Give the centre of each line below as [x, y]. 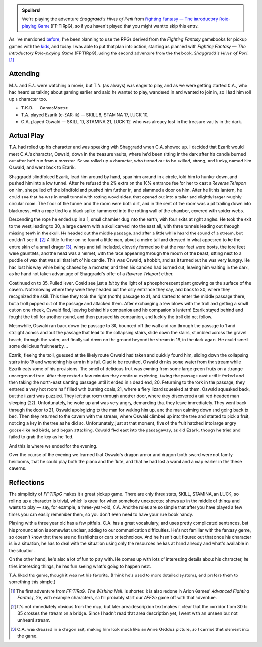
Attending [24, 74]
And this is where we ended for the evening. [53, 446]
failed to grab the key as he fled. [41, 437]
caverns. [18, 468]
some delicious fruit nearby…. [39, 346]
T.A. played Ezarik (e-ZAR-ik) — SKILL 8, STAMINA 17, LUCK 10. [85, 115]
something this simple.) [32, 582]
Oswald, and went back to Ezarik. [42, 167]
